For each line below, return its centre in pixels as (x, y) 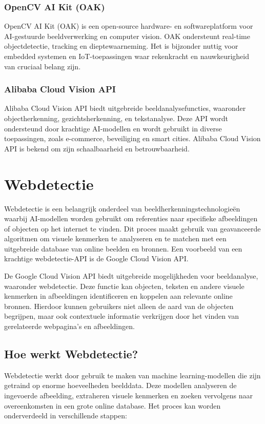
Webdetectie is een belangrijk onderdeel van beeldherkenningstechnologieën (122, 208)
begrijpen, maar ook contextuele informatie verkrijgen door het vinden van (122, 316)
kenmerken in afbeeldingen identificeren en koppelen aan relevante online (118, 296)
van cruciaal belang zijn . (43, 66)
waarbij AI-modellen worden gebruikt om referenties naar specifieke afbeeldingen (131, 218)
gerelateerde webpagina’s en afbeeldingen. (69, 326)
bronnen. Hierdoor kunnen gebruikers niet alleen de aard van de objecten (119, 306)
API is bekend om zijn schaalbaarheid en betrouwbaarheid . (97, 148)
